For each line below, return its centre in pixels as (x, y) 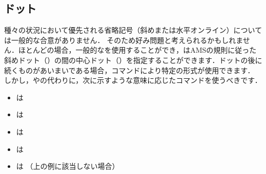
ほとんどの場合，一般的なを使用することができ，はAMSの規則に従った (137, 50)
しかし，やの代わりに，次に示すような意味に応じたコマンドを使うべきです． (133, 80)
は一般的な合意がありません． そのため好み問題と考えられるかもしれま (124, 40)
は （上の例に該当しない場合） (68, 166)
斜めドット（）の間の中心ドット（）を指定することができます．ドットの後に (133, 60)
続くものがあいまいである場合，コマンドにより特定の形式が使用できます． (129, 70)
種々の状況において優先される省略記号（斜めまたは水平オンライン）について (133, 30)
